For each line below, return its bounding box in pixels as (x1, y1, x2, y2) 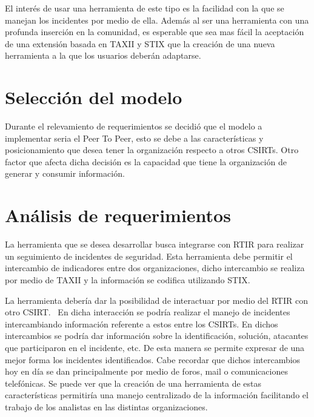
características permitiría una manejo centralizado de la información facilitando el (5, 389, 309, 401)
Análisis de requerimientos (5, 203, 231, 228)
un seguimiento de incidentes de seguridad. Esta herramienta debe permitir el (5, 249, 293, 262)
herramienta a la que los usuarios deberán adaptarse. (5, 49, 201, 62)
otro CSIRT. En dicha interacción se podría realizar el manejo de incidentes (5, 306, 290, 318)
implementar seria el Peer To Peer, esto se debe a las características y (5, 131, 264, 144)
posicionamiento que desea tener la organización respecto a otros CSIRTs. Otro (5, 143, 299, 156)
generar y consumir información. (5, 167, 125, 180)
